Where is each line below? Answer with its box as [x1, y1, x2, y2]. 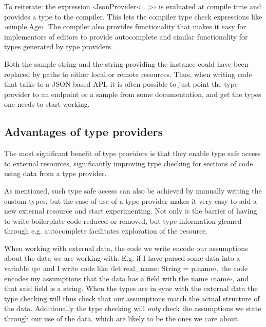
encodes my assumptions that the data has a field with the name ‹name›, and [4, 273, 249, 283]
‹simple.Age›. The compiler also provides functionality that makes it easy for [4, 21, 246, 32]
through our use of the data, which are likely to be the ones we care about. [4, 313, 240, 324]
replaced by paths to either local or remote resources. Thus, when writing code [4, 68, 252, 79]
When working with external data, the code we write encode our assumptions [4, 242, 248, 253]
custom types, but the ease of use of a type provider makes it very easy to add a [4, 195, 257, 206]
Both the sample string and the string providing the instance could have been [4, 58, 249, 69]
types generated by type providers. [4, 41, 113, 52]
